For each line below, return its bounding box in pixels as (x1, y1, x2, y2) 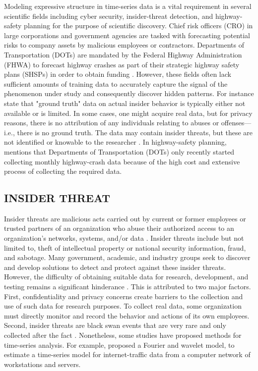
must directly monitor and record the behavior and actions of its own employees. (4, 310, 250, 320)
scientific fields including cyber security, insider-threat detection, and (4, 10, 213, 21)
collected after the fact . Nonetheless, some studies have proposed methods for (4, 330, 242, 340)
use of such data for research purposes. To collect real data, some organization (4, 301, 242, 311)
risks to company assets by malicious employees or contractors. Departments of (4, 40, 245, 50)
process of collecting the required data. (4, 166, 122, 176)
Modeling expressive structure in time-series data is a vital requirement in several (4, 1, 252, 11)
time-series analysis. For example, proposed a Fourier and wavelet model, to (4, 339, 235, 350)
